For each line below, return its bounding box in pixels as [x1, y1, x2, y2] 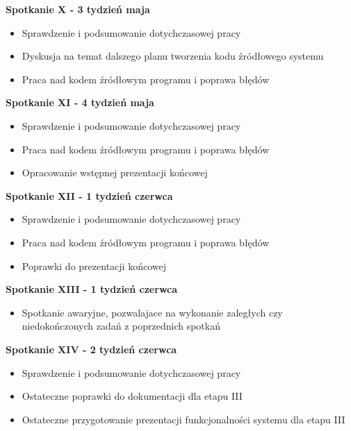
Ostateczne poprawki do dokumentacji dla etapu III [22, 389, 243, 403]
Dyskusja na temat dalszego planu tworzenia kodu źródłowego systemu [22, 49, 324, 63]
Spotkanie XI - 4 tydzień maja [6, 95, 154, 110]
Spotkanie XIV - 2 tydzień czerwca [6, 341, 177, 356]
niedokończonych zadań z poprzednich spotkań [22, 319, 220, 333]
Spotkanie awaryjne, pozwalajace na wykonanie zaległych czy [22, 305, 283, 319]
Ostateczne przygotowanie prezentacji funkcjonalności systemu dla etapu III [22, 412, 345, 426]
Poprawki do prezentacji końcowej [22, 258, 166, 273]
